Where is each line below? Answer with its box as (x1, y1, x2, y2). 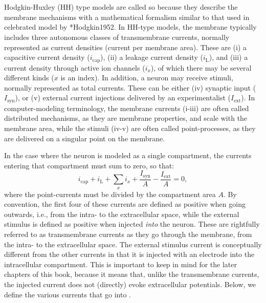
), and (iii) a (209, 52, 248, 62)
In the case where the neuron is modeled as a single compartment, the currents (4, 150, 252, 161)
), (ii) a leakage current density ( (100, 52, 203, 62)
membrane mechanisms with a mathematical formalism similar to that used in (4, 11, 250, 22)
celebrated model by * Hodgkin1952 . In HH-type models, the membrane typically (4, 21, 257, 32)
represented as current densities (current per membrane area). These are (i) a (4, 41, 247, 52)
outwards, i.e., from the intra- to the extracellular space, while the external (4, 208, 239, 219)
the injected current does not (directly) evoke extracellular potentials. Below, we (4, 279, 256, 290)
